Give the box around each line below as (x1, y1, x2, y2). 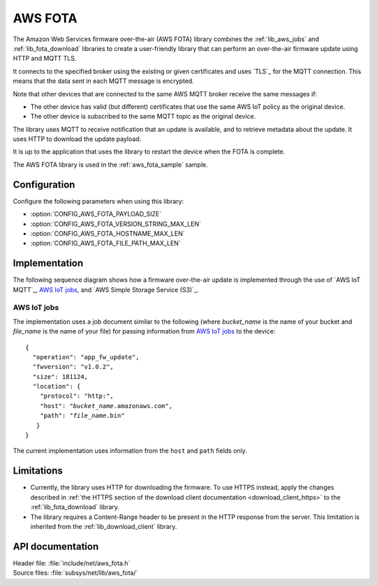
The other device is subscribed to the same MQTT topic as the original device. (30, 112, 256, 121)
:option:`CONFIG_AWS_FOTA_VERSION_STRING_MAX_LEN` (30, 220, 202, 228)
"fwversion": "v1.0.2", (32, 363, 114, 371)
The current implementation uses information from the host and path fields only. (13, 446, 248, 455)
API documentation (13, 541, 99, 553)
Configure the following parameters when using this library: (13, 197, 184, 205)
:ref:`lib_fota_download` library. (30, 503, 120, 511)
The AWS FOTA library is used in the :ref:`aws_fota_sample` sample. (13, 160, 209, 169)
